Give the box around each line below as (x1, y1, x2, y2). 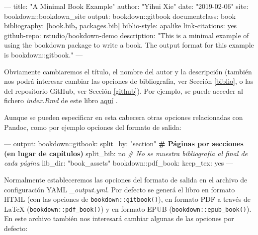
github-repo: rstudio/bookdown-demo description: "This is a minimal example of (4, 30, 249, 40)
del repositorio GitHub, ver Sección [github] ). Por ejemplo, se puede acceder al (4, 85, 243, 96)
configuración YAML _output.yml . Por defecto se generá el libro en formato (4, 184, 235, 194)
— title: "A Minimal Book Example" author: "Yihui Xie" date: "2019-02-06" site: (4, 1, 249, 11)
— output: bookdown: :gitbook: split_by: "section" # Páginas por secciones (4, 138, 244, 149)
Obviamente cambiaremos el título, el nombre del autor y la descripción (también (4, 66, 252, 76)
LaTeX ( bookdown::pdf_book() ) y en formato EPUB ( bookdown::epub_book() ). (4, 203, 252, 214)
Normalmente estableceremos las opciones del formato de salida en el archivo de (4, 174, 248, 184)
